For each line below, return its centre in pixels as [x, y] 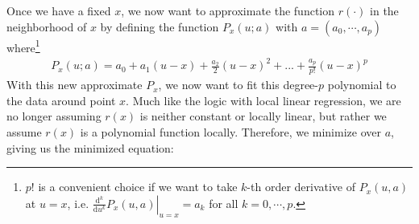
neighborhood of [47, 26]
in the [384, 10]
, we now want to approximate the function [228, 10]
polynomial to [362, 85]
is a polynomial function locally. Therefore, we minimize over [230, 131]
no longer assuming [54, 116]
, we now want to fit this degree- [238, 85]
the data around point [61, 100]
